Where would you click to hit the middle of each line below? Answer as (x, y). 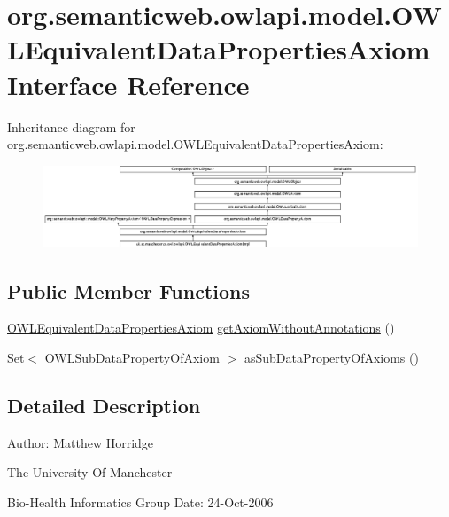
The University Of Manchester (90, 472)
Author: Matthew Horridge (81, 442)
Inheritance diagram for (71, 126)
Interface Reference (128, 84)
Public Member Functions (128, 290)
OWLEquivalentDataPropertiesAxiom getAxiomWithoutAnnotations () (201, 328)
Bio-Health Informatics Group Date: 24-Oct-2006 (140, 501)
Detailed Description (104, 405)
